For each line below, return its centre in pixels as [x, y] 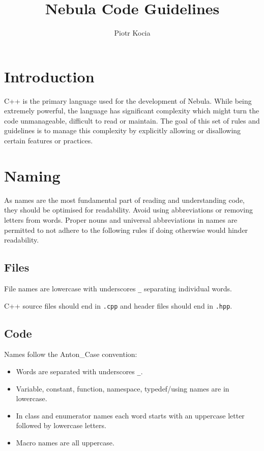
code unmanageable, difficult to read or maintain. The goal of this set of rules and [132, 120]
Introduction [49, 76]
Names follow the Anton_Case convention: [71, 354]
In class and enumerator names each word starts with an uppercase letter [130, 415]
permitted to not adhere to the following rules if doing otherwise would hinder [126, 230]
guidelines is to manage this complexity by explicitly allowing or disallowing [123, 130]
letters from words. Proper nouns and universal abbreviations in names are [121, 219]
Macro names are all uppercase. [65, 443]
